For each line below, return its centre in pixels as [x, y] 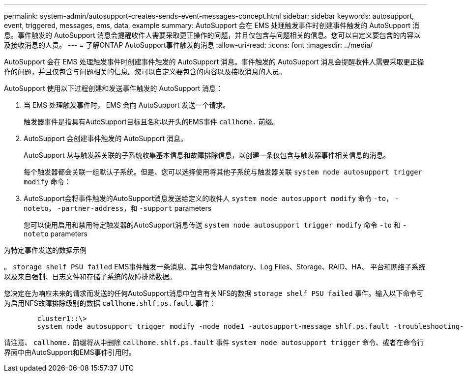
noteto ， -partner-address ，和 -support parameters [118, 208]
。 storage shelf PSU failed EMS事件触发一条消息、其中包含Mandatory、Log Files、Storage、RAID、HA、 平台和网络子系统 [215, 267]
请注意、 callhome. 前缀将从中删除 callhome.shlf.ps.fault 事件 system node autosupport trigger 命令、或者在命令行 [214, 342]
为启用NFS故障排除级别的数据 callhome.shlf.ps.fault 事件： [110, 303]
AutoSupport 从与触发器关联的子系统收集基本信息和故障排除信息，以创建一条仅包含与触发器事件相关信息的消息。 [207, 155]
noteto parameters [56, 234]
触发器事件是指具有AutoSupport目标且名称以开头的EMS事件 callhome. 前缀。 [151, 122]
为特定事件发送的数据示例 [45, 250]
